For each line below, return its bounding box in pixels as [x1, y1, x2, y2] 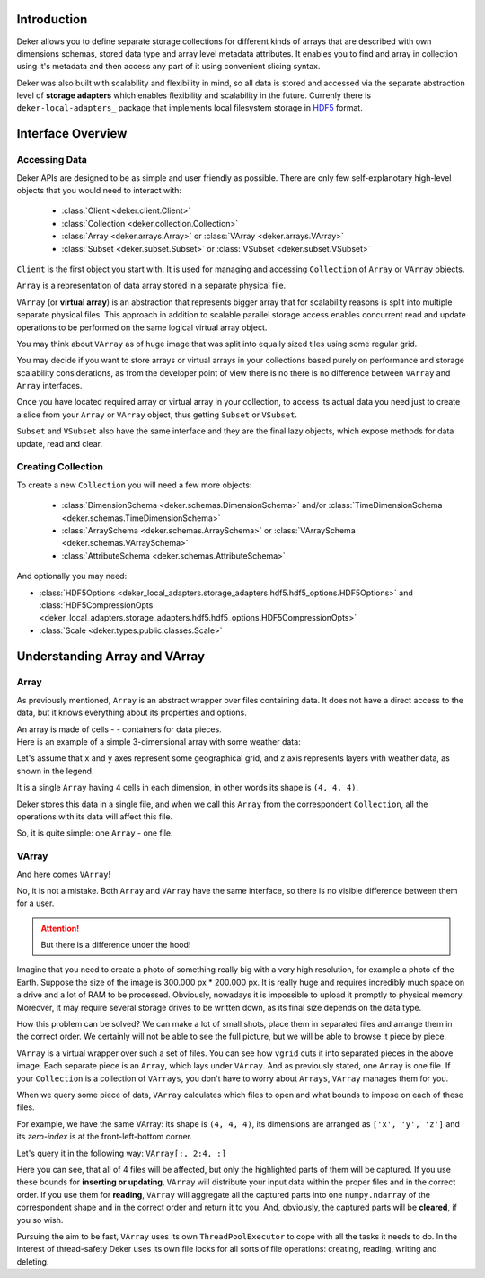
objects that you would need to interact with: [16, 185, 182, 196]
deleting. [16, 1256, 49, 1267]
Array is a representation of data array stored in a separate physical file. [16, 280, 287, 291]
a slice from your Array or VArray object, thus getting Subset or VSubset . [16, 409, 298, 420]
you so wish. [16, 1214, 64, 1225]
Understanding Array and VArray [16, 648, 206, 664]
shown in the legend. [16, 765, 94, 776]
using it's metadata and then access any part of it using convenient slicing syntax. [16, 61, 321, 72]
